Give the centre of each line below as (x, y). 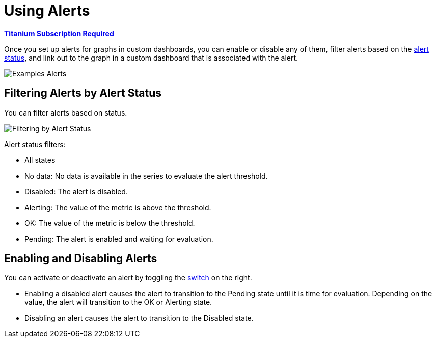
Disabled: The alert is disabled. (76, 191)
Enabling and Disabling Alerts (81, 259)
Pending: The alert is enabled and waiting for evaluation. (119, 239)
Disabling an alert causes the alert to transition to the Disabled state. (139, 318)
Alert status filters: (35, 144)
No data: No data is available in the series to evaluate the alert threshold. (146, 176)
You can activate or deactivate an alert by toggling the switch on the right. (128, 278)
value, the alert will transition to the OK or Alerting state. (118, 302)
